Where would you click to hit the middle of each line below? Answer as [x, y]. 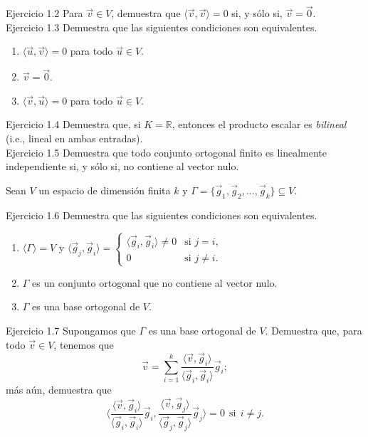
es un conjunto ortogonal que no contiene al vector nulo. [155, 282]
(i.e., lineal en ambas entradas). [74, 138]
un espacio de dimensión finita [105, 190]
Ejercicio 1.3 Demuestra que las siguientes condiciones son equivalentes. [162, 27]
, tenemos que [84, 344]
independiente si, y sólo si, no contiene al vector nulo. [122, 166]
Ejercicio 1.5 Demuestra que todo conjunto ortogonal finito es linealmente [166, 152]
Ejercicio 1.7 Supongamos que [71, 330]
